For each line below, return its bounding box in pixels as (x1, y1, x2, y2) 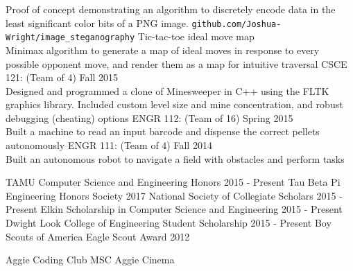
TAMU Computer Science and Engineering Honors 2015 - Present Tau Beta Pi (6, 175, 341, 189)
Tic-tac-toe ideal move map (137, 29, 255, 44)
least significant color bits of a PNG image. (6, 15, 189, 30)
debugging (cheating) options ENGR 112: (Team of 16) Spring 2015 (6, 110, 293, 125)
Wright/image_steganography (6, 33, 135, 43)
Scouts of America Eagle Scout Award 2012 (6, 229, 190, 243)
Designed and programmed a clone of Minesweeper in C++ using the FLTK (6, 83, 329, 98)
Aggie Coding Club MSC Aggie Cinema (6, 252, 175, 267)
